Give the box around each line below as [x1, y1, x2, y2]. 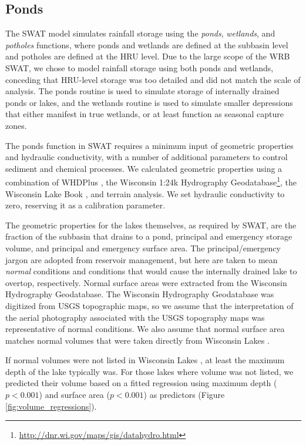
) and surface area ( [39, 388, 110, 401]
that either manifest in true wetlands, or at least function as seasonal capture [5, 108, 284, 120]
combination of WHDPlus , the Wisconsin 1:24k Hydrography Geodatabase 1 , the [5, 174, 297, 188]
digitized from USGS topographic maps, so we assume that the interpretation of [5, 299, 294, 311]
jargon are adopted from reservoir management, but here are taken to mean [5, 253, 278, 265]
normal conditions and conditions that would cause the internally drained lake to [5, 265, 297, 277]
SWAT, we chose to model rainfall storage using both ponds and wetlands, [5, 61, 274, 74]
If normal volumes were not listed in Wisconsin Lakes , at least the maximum [5, 354, 285, 366]
